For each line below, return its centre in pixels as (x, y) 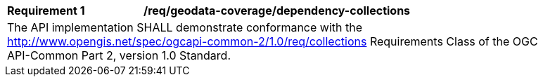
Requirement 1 (46, 11)
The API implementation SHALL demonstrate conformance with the (185, 27)
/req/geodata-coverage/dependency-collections (277, 11)
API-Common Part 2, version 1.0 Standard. (119, 55)
